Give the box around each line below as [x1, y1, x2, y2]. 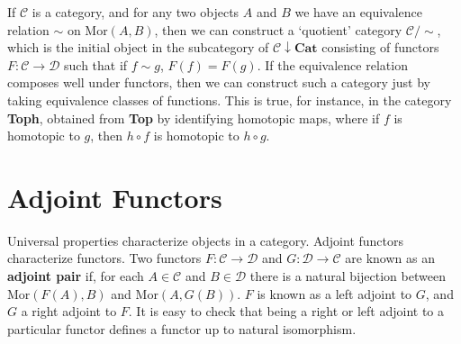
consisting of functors [321, 38, 439, 57]
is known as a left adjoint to [257, 284, 412, 303]
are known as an [345, 249, 435, 267]
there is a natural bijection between [249, 267, 446, 285]
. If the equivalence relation [257, 55, 408, 74]
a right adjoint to [21, 302, 117, 321]
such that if [64, 55, 128, 74]
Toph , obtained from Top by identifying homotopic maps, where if [7, 108, 380, 127]
